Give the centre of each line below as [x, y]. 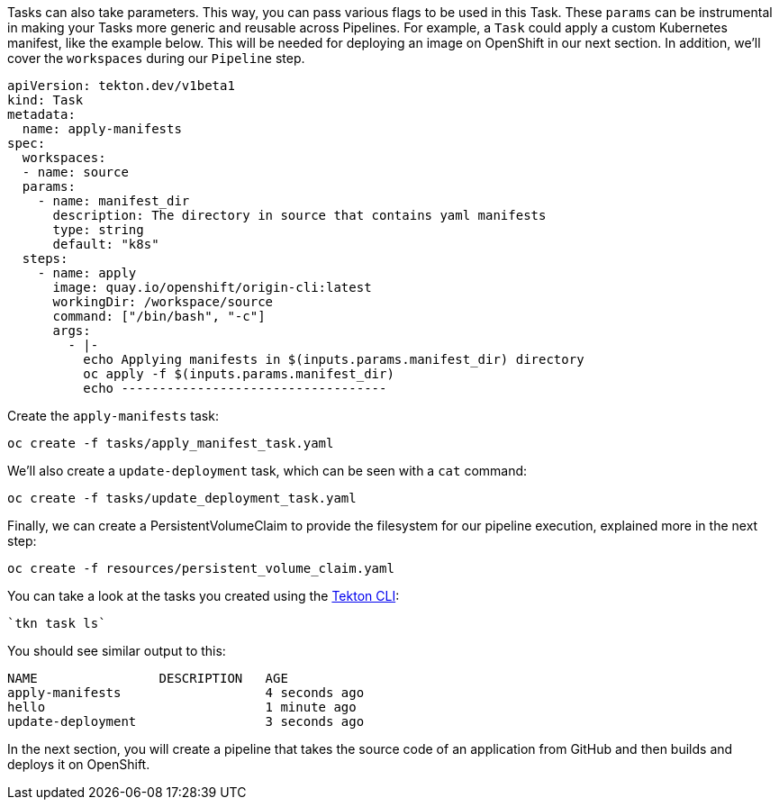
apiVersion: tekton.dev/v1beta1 [121, 86]
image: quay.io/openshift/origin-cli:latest [212, 287]
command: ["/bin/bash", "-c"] [159, 316]
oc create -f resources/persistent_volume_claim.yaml [201, 568]
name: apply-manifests [102, 129]
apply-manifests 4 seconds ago [186, 693]
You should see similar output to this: [117, 651]
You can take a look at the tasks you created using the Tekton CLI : [204, 596]
